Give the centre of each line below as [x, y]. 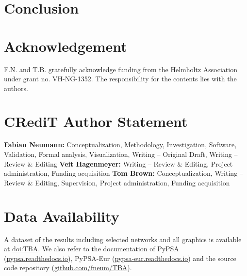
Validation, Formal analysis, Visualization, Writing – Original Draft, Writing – [121, 154]
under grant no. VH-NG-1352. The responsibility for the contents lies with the [120, 79]
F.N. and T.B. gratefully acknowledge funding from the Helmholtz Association [121, 69]
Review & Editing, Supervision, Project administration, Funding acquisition [117, 182]
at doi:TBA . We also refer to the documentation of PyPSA [91, 249]
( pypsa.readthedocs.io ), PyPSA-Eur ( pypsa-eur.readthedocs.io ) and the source [120, 258]
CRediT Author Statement [96, 121]
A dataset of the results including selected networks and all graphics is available [123, 239]
